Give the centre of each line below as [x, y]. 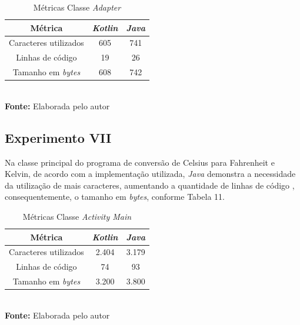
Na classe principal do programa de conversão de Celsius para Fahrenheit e [140, 162]
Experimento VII [58, 137]
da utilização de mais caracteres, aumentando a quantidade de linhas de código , [150, 185]
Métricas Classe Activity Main [77, 216]
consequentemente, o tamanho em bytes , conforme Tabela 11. [115, 197]
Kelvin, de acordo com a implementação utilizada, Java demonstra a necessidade [150, 174]
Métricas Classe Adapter [77, 7]
